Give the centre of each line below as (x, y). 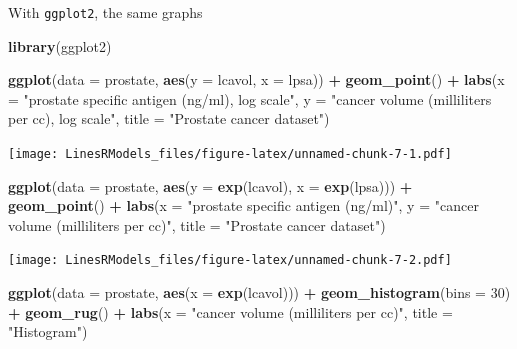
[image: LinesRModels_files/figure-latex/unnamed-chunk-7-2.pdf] (230, 260)
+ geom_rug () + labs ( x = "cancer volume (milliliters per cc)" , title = (230, 311)
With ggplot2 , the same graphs (105, 12)
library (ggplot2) (60, 45)
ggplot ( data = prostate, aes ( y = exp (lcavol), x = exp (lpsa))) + (210, 185)
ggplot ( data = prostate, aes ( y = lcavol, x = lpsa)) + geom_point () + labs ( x (256, 79)
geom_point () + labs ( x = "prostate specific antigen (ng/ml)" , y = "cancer (243, 205)
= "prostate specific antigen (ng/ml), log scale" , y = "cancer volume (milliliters (250, 98)
